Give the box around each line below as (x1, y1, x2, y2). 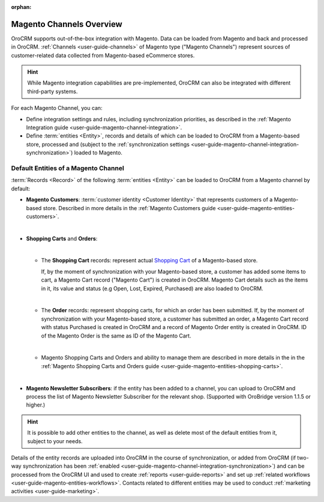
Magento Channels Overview (11, 19, 122, 29)
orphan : (11, 4, 32, 10)
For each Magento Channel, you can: (11, 104, 103, 112)
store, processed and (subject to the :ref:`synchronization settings (26, 141, 190, 148)
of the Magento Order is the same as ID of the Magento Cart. (41, 332, 191, 339)
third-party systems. (27, 88, 78, 95)
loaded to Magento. (74, 149, 123, 156)
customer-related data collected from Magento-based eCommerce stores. (11, 52, 195, 59)
